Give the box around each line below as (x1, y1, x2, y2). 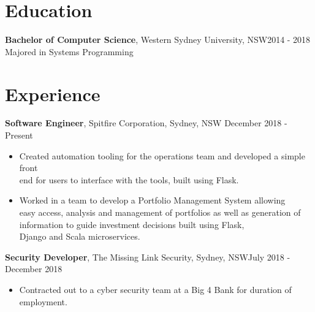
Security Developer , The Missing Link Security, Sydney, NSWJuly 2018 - (5, 250, 290, 263)
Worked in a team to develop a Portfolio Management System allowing (19, 194, 286, 207)
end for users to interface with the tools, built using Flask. (19, 173, 239, 186)
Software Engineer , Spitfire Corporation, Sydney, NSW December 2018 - (5, 116, 287, 129)
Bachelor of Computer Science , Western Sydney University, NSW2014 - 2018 (5, 33, 311, 46)
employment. (19, 295, 67, 308)
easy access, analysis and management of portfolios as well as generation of (19, 206, 301, 218)
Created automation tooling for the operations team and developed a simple (19, 149, 305, 162)
